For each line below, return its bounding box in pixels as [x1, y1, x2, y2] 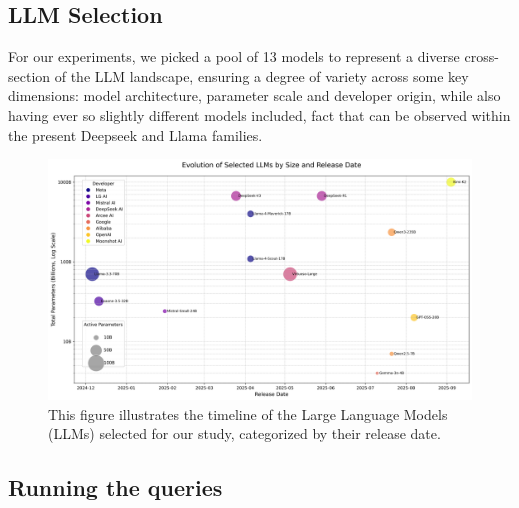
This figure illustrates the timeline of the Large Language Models [48, 403, 448, 424]
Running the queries [8, 472, 223, 503]
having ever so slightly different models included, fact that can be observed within [8, 104, 511, 125]
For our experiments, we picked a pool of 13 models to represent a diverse [8, 46, 460, 67]
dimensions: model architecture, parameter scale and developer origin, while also [8, 85, 501, 106]
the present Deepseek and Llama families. [8, 124, 263, 145]
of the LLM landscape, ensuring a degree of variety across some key [54, 65, 469, 86]
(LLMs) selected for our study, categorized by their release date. [48, 423, 441, 444]
